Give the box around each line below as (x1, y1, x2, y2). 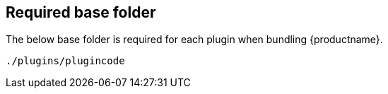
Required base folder (6, 4, 156, 21)
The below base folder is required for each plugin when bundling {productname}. (6, 33, 383, 46)
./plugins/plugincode (6, 55, 125, 67)
